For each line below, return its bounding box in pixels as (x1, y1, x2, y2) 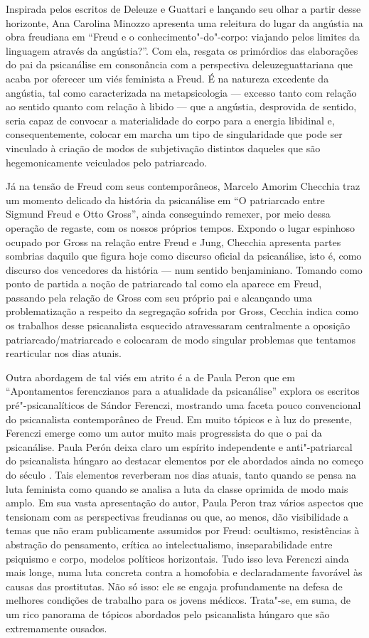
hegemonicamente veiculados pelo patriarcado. (6, 154, 208, 169)
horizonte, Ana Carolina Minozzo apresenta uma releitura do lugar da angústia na (6, 15, 363, 30)
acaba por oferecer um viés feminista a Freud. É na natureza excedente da (6, 70, 329, 85)
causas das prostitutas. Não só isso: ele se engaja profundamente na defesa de (6, 578, 343, 593)
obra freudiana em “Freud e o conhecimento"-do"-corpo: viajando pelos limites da (6, 29, 360, 44)
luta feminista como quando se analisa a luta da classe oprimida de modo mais (6, 481, 348, 496)
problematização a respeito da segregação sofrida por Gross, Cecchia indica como (6, 304, 359, 319)
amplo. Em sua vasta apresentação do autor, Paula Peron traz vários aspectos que (6, 495, 363, 510)
